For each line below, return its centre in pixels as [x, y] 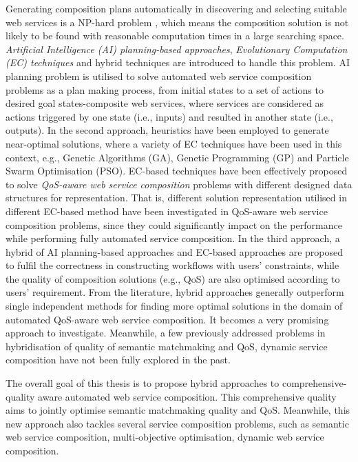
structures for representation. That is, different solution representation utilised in [176, 198]
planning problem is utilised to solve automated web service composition [159, 76]
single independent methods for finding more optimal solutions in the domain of [174, 306]
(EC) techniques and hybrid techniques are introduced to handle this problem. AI [178, 62]
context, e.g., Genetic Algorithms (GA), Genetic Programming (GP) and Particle [177, 157]
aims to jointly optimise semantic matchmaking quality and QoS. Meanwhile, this [178, 410]
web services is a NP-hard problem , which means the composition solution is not [177, 22]
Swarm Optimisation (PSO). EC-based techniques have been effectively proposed [177, 171]
